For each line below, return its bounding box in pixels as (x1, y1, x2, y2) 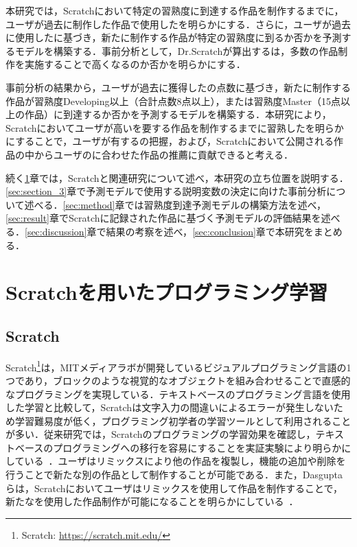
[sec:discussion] (25, 224, 87, 238)
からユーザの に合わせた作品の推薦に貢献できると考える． (34, 147, 294, 161)
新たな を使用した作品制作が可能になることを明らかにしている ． (5, 494, 299, 509)
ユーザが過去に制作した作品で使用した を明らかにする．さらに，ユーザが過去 (5, 16, 351, 31)
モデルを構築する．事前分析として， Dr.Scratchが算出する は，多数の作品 (14, 43, 338, 58)
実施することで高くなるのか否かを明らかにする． (24, 57, 246, 71)
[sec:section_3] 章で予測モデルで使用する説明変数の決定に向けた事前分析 (5, 184, 327, 198)
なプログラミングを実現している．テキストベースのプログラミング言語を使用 (5, 386, 351, 401)
